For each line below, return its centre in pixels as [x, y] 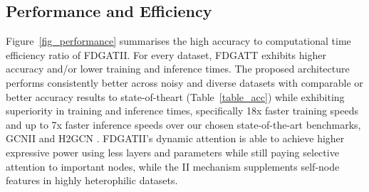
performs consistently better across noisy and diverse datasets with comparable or [184, 82]
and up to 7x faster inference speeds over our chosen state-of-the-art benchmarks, [183, 124]
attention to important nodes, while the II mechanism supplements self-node [173, 166]
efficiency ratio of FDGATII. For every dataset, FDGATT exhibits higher [166, 54]
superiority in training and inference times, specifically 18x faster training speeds [182, 111]
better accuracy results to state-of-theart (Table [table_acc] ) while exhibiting [175, 96]
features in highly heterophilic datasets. [92, 180]
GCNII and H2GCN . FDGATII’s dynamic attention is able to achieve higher [175, 138]
